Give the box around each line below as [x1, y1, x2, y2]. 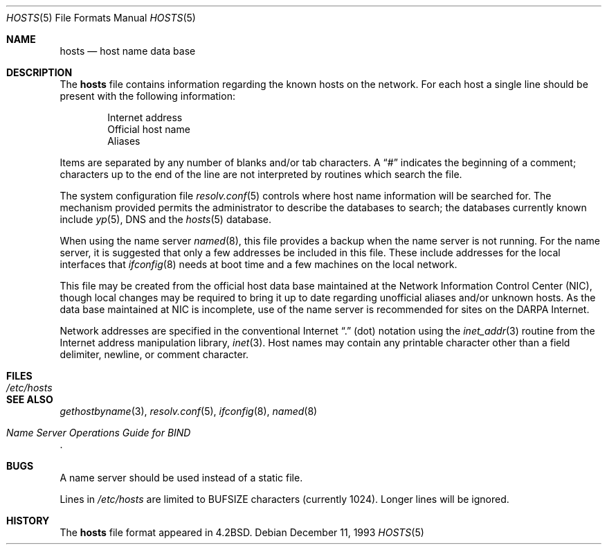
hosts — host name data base [60, 45, 196, 57]
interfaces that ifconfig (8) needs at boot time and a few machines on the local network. [60, 258, 457, 270]
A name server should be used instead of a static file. [60, 472, 303, 484]
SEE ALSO [6, 393, 53, 405]
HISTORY [6, 515, 50, 526]
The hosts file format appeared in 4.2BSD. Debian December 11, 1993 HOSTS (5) [60, 526, 424, 538]
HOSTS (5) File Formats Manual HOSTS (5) [6, 12, 196, 24]
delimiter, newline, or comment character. [60, 348, 249, 360]
